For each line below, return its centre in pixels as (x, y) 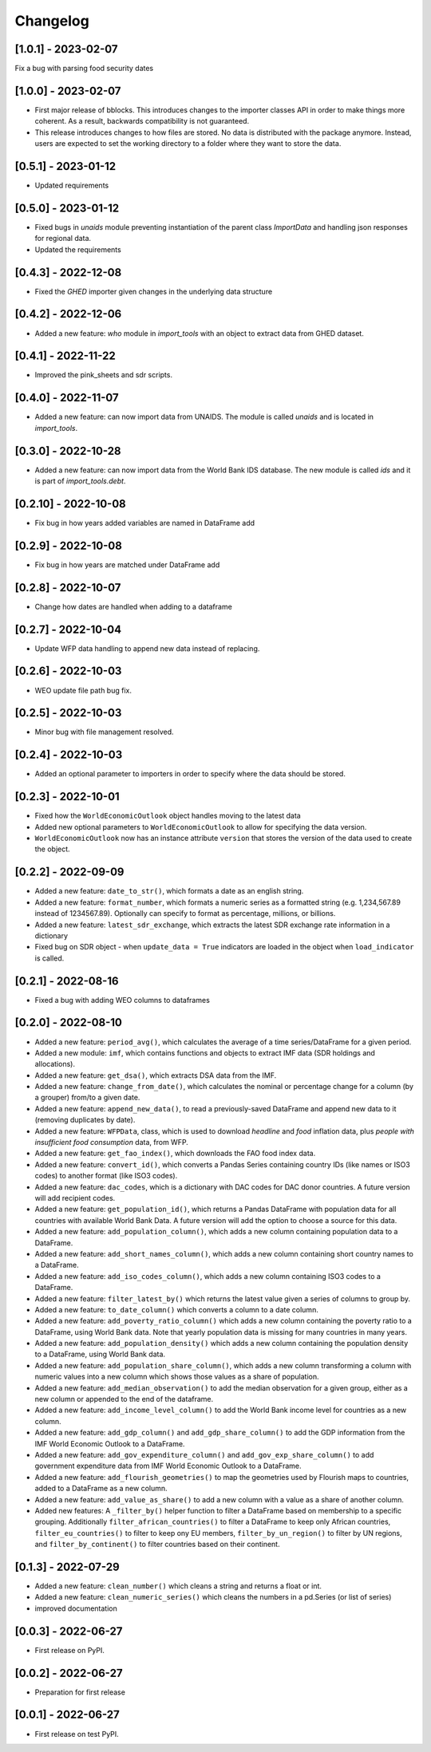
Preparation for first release (80, 1692)
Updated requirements (72, 185)
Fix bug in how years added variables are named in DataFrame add (145, 523)
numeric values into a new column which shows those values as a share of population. (177, 1377)
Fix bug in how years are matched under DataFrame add (127, 564)
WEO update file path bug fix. (83, 690)
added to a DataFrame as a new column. (101, 1489)
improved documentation (76, 1608)
